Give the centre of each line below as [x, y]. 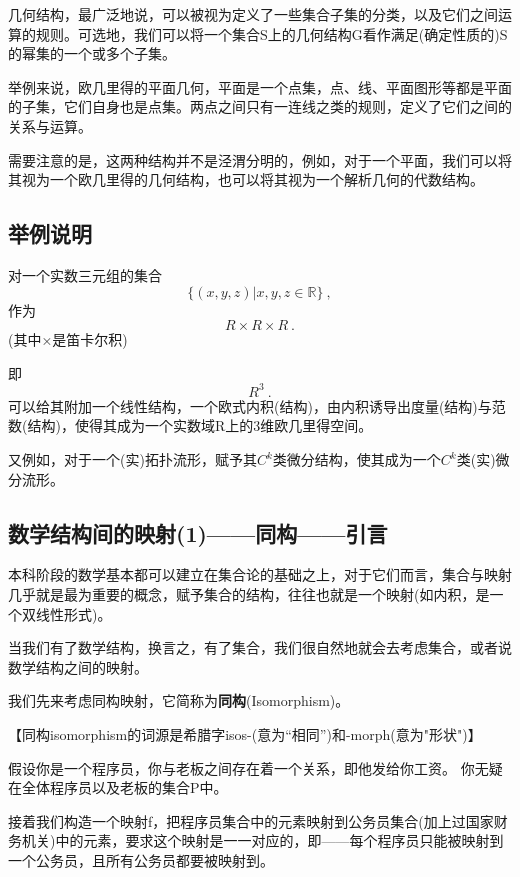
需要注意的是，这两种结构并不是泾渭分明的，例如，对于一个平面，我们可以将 [260, 159]
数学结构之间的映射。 [78, 666]
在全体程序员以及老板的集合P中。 [118, 787]
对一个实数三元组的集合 [85, 274]
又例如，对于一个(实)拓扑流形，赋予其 [132, 459]
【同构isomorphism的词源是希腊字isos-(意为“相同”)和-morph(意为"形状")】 [245, 733]
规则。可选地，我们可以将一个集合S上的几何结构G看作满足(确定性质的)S [271, 33]
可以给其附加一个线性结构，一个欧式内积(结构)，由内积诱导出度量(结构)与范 [257, 405]
